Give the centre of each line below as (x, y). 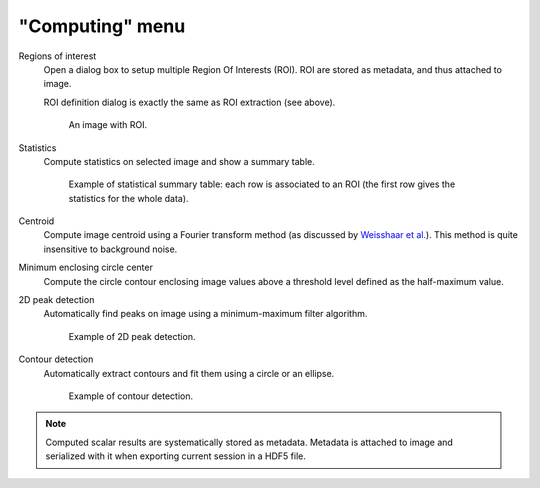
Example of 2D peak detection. (132, 336)
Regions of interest (57, 56)
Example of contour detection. (131, 396)
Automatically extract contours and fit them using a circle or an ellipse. (189, 373)
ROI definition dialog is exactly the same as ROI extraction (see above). (189, 102)
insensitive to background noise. (110, 249)
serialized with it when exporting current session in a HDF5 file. (176, 456)
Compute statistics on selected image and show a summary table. (179, 161)
